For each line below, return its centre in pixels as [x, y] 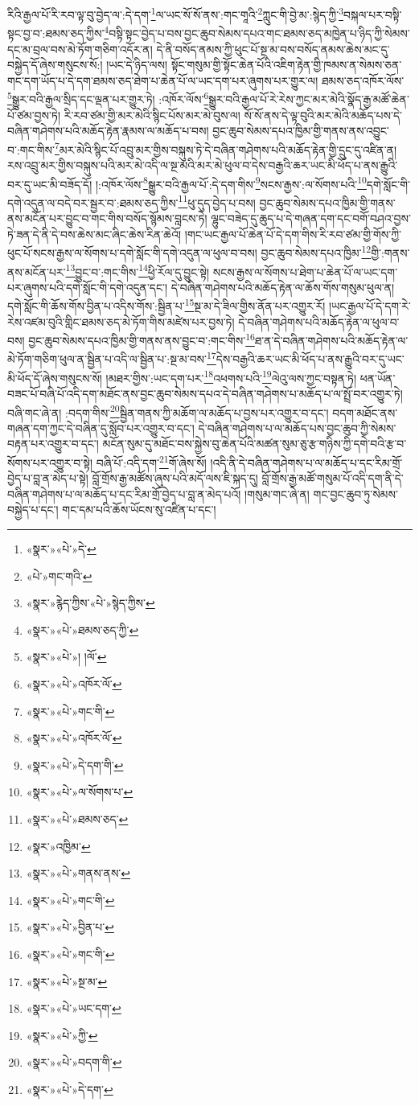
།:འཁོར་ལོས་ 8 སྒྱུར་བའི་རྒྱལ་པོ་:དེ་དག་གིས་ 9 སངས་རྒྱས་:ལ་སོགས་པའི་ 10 [231, 183]
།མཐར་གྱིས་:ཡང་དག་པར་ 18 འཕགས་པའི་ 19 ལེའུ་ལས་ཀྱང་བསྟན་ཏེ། [231, 376]
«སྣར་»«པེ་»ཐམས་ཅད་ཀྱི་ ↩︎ [82, 629]
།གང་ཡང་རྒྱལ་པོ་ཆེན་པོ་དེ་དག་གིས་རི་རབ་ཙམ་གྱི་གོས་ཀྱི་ [293, 234]
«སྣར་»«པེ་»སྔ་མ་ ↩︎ [67, 981]
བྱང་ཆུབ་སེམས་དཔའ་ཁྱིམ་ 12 [316, 251]
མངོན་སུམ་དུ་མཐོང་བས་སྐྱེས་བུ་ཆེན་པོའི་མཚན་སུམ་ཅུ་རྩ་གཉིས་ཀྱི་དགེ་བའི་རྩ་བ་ [255, 444]
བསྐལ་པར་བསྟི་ [372, 14]
